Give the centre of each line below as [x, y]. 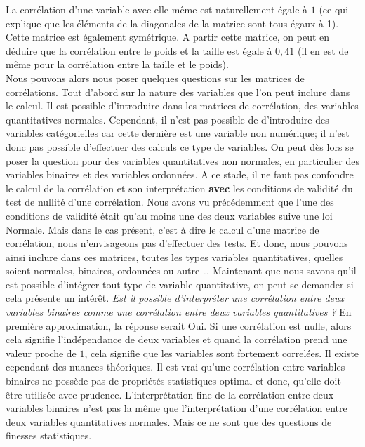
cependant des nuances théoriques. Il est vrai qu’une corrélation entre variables [175, 367]
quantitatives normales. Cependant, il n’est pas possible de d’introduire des [167, 119]
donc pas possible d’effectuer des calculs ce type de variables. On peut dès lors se [180, 146]
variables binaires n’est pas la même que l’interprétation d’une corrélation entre [177, 408]
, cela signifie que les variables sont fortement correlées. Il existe [222, 353]
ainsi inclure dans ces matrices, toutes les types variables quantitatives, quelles [174, 256]
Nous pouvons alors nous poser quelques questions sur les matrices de [155, 78]
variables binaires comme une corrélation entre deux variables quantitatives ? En [179, 312]
